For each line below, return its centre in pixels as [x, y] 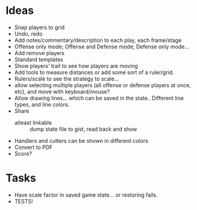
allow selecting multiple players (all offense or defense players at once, [102, 85]
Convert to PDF [33, 147]
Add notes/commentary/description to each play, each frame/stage [98, 40]
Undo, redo [28, 33]
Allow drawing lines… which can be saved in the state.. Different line [99, 98]
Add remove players [39, 53]
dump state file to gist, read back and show [83, 129]
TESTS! [24, 201]
